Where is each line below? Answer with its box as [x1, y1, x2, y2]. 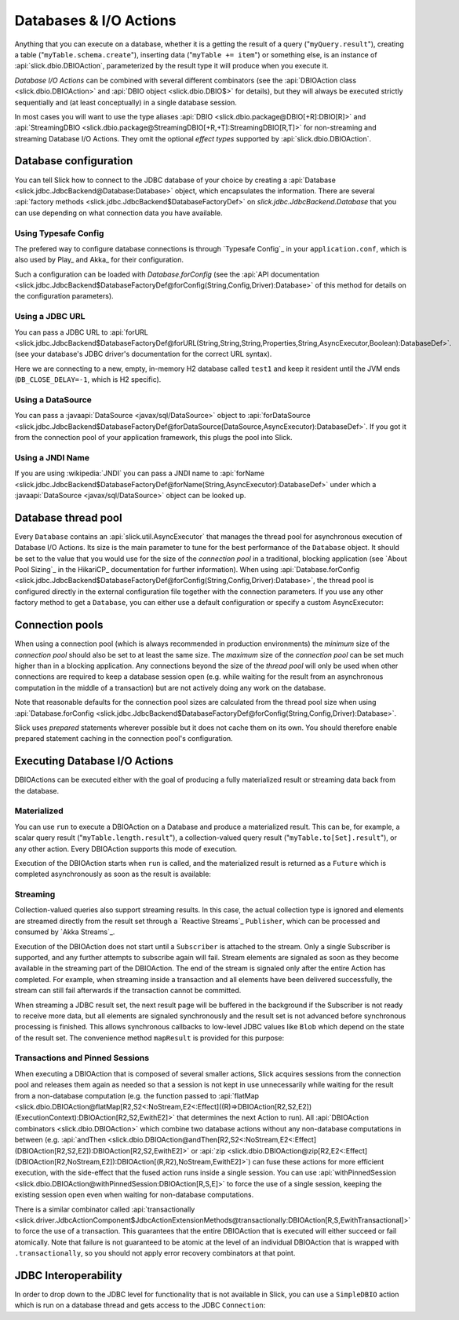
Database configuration [14, 154, 133, 168]
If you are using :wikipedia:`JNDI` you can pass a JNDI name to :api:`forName [14, 468, 264, 478]
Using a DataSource [14, 394, 92, 405]
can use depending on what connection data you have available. [14, 208, 223, 218]
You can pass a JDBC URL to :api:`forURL [14, 327, 148, 337]
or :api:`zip [191, 1146, 226, 1155]
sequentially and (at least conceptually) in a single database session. [14, 97, 237, 107]
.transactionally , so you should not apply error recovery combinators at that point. [14, 1248, 296, 1258]
